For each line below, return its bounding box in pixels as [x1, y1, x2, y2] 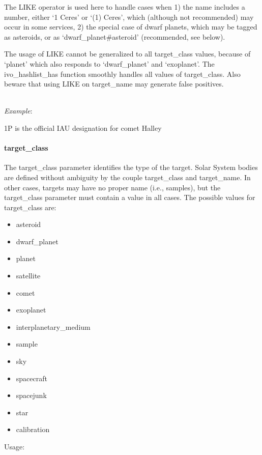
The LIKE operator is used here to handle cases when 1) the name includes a [4, 2, 245, 12]
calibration [16, 424, 50, 435]
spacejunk [16, 390, 47, 401]
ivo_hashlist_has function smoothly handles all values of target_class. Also [4, 68, 241, 79]
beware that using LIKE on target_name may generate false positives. [4, 78, 224, 89]
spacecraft [16, 373, 47, 383]
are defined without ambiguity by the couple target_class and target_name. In [4, 172, 251, 182]
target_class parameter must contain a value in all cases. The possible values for [4, 192, 255, 203]
